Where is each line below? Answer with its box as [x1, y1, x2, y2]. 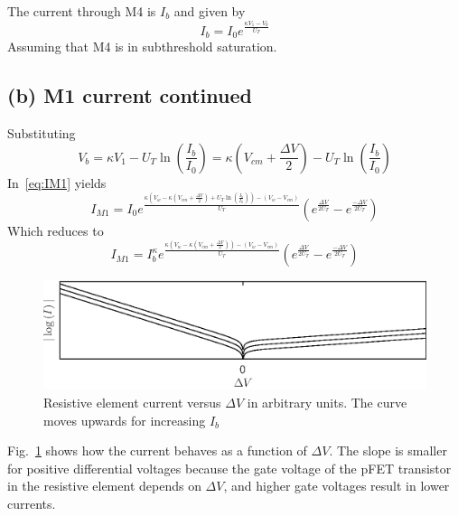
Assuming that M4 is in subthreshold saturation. [7, 37, 277, 56]
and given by [173, 2, 246, 20]
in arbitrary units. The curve [247, 392, 407, 411]
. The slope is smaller [329, 441, 447, 460]
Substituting [7, 124, 76, 143]
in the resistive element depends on [7, 476, 201, 495]
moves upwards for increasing [43, 410, 206, 429]
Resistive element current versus [43, 392, 221, 411]
